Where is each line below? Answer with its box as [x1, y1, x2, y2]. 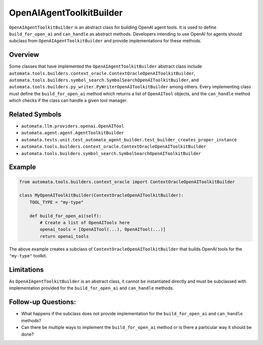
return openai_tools [39, 233, 89, 239]
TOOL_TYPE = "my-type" [29, 199, 84, 205]
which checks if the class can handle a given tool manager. [9, 97, 128, 103]
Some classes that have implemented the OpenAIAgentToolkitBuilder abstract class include [9, 63, 202, 69]
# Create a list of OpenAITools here [39, 220, 130, 225]
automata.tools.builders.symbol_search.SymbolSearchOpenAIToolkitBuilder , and [9, 77, 199, 83]
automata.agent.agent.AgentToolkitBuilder [21, 130, 124, 136]
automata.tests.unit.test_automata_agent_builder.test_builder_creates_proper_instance [21, 137, 237, 142]
